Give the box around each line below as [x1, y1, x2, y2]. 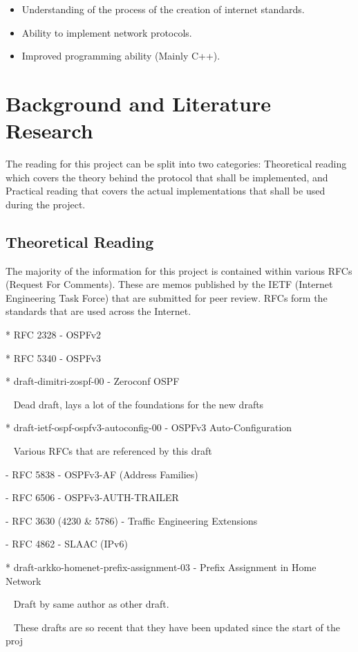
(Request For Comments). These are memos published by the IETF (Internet [6, 277, 333, 291]
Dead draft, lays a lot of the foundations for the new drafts [13, 397, 264, 411]
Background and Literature [6, 89, 271, 117]
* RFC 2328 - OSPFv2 [6, 327, 102, 342]
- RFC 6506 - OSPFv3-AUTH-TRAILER [6, 490, 179, 505]
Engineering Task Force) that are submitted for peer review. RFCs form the [6, 290, 328, 305]
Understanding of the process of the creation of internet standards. [21, 2, 305, 16]
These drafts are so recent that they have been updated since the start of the [13, 619, 340, 634]
